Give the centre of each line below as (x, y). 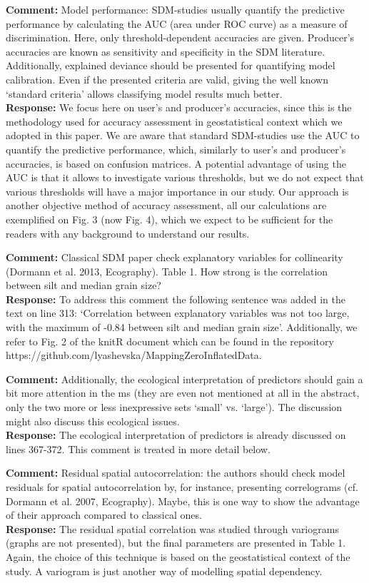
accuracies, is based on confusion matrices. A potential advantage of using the (176, 163)
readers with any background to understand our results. (128, 233)
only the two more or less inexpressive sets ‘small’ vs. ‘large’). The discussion (174, 407)
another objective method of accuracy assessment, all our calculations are (166, 205)
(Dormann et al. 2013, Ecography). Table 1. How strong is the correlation (167, 271)
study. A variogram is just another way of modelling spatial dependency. (164, 571)
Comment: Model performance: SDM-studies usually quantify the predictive (175, 9)
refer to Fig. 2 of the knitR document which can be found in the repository (170, 341)
